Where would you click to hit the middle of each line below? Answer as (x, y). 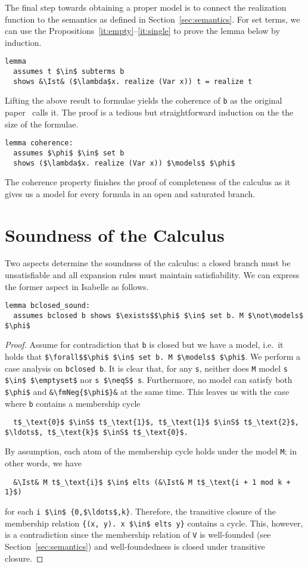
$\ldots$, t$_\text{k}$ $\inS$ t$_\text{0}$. (97, 432)
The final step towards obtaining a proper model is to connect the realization (146, 7)
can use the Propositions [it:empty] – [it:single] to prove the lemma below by (142, 31)
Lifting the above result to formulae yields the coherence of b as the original (144, 100)
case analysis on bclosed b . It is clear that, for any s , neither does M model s (146, 368)
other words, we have (43, 463)
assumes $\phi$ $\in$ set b (69, 153)
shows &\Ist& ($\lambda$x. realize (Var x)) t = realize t (133, 81)
